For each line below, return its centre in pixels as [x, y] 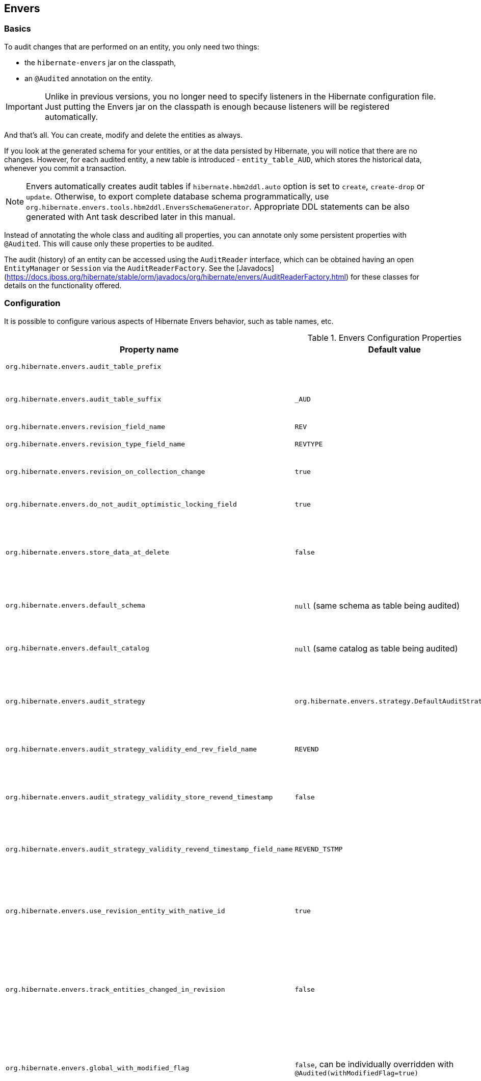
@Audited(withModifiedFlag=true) [357, 1073]
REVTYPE [309, 444]
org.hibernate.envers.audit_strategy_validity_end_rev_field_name [131, 749]
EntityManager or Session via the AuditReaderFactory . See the [119, 268]
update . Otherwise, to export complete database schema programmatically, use [178, 196]
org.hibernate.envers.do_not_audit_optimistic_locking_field [121, 505]
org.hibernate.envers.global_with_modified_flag [98, 1068]
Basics [18, 29]
